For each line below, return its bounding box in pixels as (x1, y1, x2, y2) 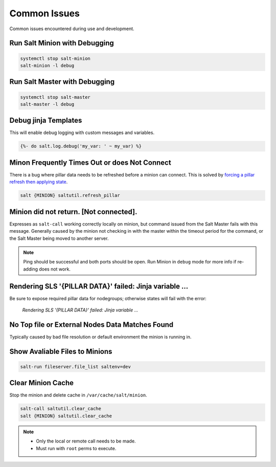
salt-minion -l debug (20, 62, 75, 69)
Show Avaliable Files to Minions (9, 347, 112, 355)
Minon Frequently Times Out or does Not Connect (9, 158, 171, 167)
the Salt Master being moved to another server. (9, 235, 109, 241)
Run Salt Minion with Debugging (9, 39, 114, 48)
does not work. (39, 266, 71, 272)
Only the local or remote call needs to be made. (36, 438, 136, 444)
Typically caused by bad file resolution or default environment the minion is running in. (9, 333, 192, 340)
